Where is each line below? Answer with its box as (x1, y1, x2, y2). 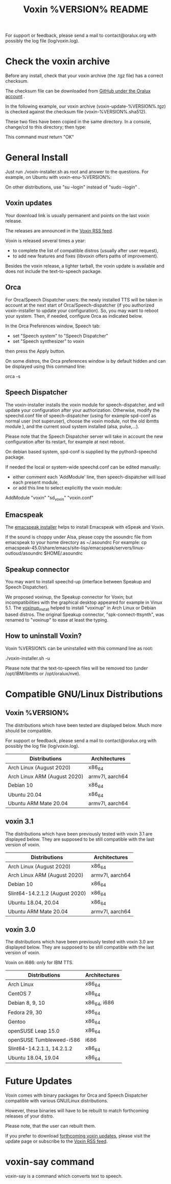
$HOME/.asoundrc (43, 550, 83, 556)
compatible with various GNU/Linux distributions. (5, 1097, 109, 1104)
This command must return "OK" (5, 134, 74, 140)
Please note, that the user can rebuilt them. (5, 1123, 96, 1129)
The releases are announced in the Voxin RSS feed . (5, 227, 113, 233)
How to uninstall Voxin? (5, 632, 82, 641)
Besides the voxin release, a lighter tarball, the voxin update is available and (5, 263, 165, 269)
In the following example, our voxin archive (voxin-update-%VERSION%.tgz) (5, 103, 166, 109)
